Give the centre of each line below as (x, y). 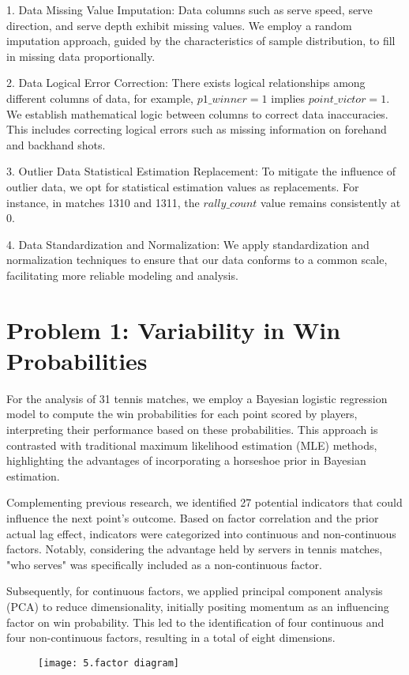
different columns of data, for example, (100, 98)
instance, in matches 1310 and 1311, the (103, 202)
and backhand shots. (56, 144)
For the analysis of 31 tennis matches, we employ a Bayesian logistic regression (197, 398)
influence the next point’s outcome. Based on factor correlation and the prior (193, 517)
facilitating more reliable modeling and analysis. (122, 275)
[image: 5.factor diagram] (109, 663)
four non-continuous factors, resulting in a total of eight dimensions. (171, 637)
